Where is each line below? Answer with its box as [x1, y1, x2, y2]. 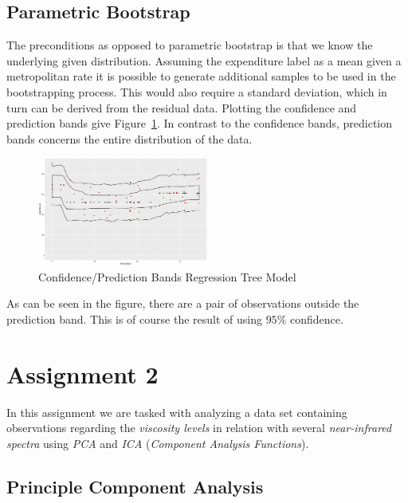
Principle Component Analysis [6, 474, 264, 498]
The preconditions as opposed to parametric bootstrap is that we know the [6, 37, 373, 53]
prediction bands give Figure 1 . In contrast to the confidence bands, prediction [6, 115, 393, 132]
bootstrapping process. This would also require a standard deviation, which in [6, 83, 387, 100]
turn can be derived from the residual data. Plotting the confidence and [6, 99, 357, 116]
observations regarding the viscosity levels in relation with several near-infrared [6, 419, 392, 436]
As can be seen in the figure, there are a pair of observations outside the [6, 295, 359, 312]
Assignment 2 [6, 357, 159, 390]
